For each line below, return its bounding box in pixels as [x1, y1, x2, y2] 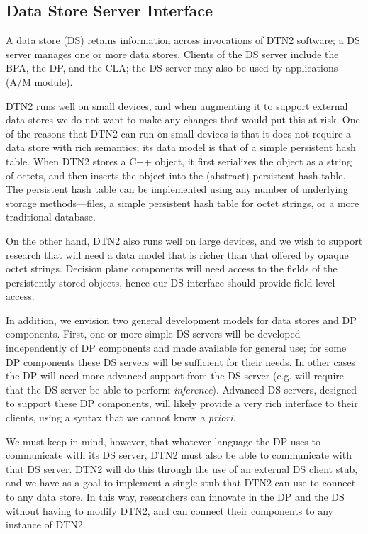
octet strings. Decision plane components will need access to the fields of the [6, 261, 338, 276]
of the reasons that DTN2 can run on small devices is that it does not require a [6, 126, 351, 140]
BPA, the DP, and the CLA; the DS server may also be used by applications [6, 60, 338, 75]
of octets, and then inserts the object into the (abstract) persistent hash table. [6, 167, 346, 182]
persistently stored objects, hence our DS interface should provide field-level [6, 274, 335, 289]
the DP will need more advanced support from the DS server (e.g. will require [6, 368, 345, 383]
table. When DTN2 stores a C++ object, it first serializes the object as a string [6, 153, 352, 168]
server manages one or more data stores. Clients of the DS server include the [6, 46, 339, 61]
